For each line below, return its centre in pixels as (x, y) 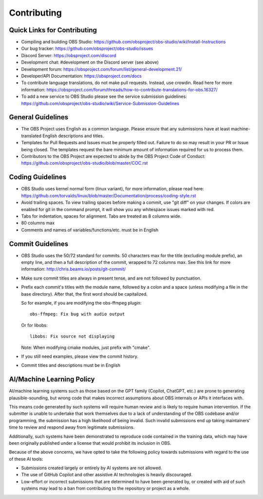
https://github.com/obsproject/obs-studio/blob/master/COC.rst (85, 163)
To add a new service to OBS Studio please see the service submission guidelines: (104, 97)
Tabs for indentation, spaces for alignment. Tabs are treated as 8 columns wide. (101, 216)
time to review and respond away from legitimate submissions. (72, 427)
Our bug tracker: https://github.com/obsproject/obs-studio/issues (87, 48)
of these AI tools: (26, 459)
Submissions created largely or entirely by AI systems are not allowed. (92, 468)
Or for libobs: (35, 325)
